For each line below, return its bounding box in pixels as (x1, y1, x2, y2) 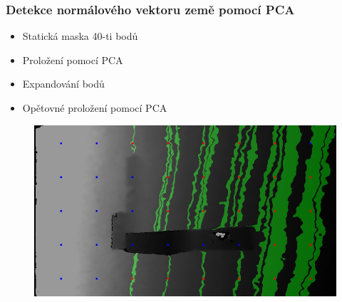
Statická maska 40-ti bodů (22, 28, 138, 43)
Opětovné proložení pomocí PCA (22, 100, 167, 115)
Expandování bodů (22, 76, 105, 91)
